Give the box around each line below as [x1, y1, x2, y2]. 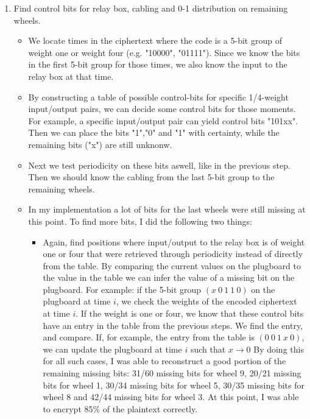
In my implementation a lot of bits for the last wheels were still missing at [28, 203, 306, 216]
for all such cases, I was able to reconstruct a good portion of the [43, 354, 286, 367]
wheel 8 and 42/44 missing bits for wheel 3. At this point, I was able [43, 390, 299, 403]
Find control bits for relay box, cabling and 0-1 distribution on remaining [13, 2, 288, 14]
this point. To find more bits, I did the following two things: [28, 214, 253, 227]
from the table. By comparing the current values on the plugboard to [43, 259, 301, 272]
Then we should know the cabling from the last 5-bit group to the [28, 171, 275, 183]
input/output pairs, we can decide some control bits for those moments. [28, 102, 296, 115]
